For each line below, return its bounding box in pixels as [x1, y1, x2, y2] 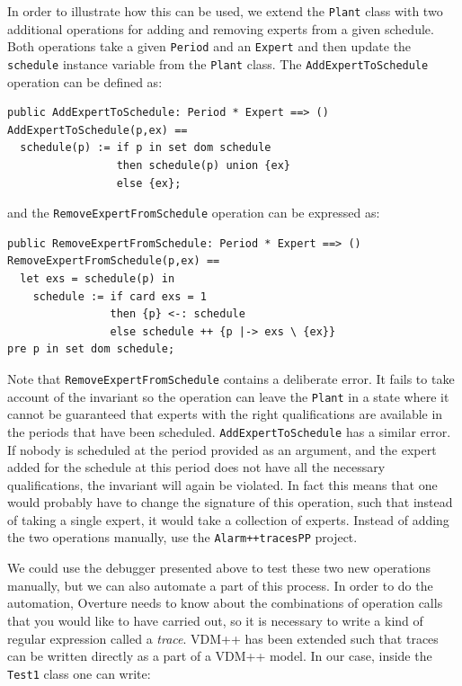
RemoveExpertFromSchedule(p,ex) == [7, 254, 220, 268]
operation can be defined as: [7, 72, 163, 91]
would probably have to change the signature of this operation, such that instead [7, 493, 453, 512]
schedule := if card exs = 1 [32, 290, 207, 303]
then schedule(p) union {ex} [116, 158, 290, 172]
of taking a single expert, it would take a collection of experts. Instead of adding [7, 510, 449, 529]
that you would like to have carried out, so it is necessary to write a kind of [7, 610, 423, 629]
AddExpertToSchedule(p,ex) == [7, 123, 188, 137]
